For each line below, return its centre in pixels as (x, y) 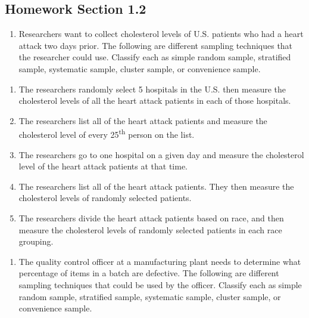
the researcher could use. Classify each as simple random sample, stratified (155, 57)
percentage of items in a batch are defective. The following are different (149, 273)
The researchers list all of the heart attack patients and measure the (143, 120)
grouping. (36, 241)
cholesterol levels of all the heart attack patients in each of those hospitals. (155, 101)
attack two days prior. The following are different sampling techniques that (156, 45)
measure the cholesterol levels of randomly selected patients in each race (150, 229)
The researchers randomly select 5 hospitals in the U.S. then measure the (152, 89)
